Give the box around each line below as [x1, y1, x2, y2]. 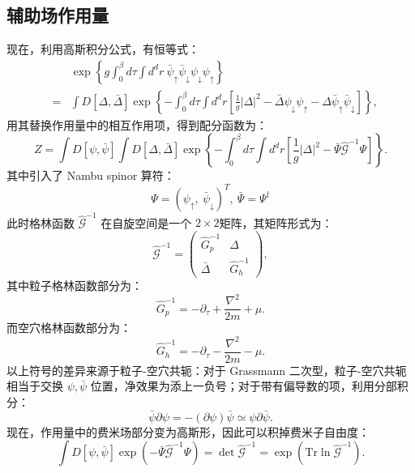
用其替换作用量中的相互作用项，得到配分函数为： [6, 116, 267, 133]
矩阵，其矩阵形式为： [219, 214, 333, 231]
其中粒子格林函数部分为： [6, 277, 143, 294]
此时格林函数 [6, 214, 75, 231]
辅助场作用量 [6, 2, 109, 28]
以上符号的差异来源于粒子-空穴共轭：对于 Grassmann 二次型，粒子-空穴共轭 [6, 361, 407, 378]
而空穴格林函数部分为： [6, 319, 131, 336]
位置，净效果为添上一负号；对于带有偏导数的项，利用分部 [90, 377, 397, 394]
